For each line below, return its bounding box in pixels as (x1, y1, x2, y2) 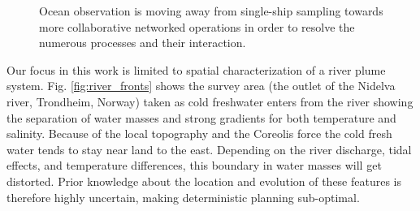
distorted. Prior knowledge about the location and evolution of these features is (6, 172, 402, 189)
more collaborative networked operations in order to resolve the (39, 18, 355, 35)
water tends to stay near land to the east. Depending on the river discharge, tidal (6, 140, 412, 157)
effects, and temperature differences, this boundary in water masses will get (6, 157, 382, 174)
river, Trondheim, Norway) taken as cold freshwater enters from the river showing (6, 93, 414, 110)
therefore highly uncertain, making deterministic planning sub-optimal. (6, 188, 360, 205)
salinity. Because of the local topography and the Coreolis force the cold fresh (6, 125, 392, 142)
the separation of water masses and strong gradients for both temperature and (6, 109, 396, 126)
